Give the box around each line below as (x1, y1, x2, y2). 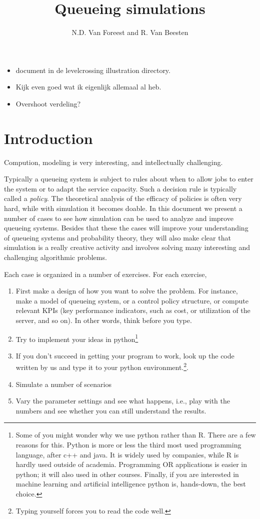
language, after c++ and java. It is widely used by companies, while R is (15, 449, 239, 459)
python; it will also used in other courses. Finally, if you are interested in (15, 468, 239, 479)
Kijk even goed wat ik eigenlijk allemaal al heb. (15, 81, 161, 92)
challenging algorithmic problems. (4, 251, 107, 262)
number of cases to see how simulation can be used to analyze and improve (4, 212, 233, 223)
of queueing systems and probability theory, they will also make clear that (4, 232, 231, 242)
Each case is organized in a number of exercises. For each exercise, (4, 268, 207, 279)
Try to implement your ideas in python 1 (15, 332, 138, 344)
